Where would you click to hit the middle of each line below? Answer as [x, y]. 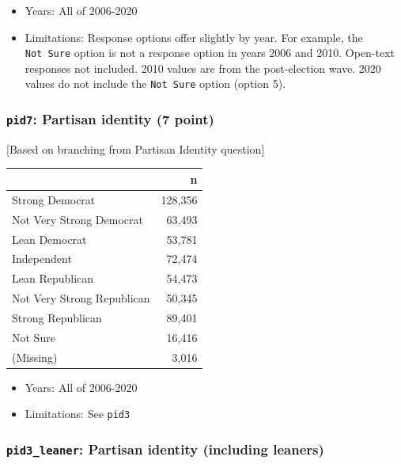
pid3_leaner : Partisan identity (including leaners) [165, 449]
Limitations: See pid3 [78, 414]
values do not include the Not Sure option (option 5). [155, 84]
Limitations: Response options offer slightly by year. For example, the [194, 37]
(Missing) [35, 357]
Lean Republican [53, 278]
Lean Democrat [49, 239]
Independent [42, 259]
